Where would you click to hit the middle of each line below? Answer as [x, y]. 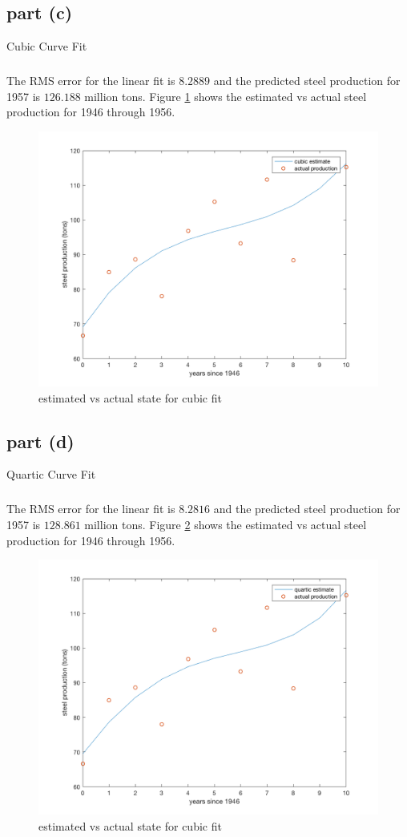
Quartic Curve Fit [51, 474]
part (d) [40, 441]
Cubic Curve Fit [47, 46]
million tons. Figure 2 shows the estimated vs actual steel [226, 524]
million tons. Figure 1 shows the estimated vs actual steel [226, 96]
